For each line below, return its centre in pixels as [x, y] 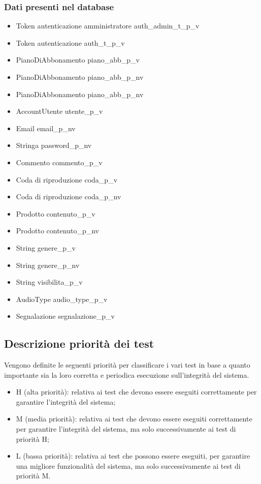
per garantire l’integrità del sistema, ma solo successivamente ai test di [126, 429]
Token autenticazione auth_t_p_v [70, 42]
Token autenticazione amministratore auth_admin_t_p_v [108, 26]
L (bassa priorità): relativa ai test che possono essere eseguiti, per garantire [133, 456]
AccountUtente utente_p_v [59, 111]
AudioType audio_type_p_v [62, 299]
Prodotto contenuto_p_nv [58, 231]
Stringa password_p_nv [54, 145]
